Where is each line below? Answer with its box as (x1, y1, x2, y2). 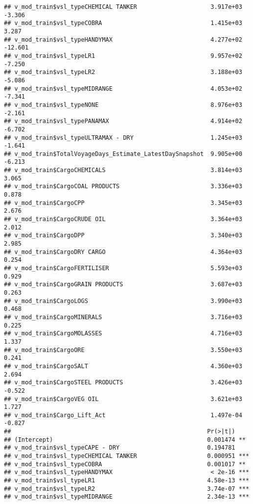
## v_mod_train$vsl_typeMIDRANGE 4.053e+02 (4, 85, 242, 92)
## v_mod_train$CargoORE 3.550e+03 (4, 346, 242, 353)
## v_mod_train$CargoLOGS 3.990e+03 (4, 297, 242, 304)
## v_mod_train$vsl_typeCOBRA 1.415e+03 (4, 20, 242, 27)
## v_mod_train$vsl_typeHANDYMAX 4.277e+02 (4, 36, 242, 43)
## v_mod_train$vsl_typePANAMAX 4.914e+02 (4, 118, 242, 125)
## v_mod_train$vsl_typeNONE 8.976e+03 (4, 101, 242, 108)
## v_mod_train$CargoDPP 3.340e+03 (4, 232, 242, 239)
